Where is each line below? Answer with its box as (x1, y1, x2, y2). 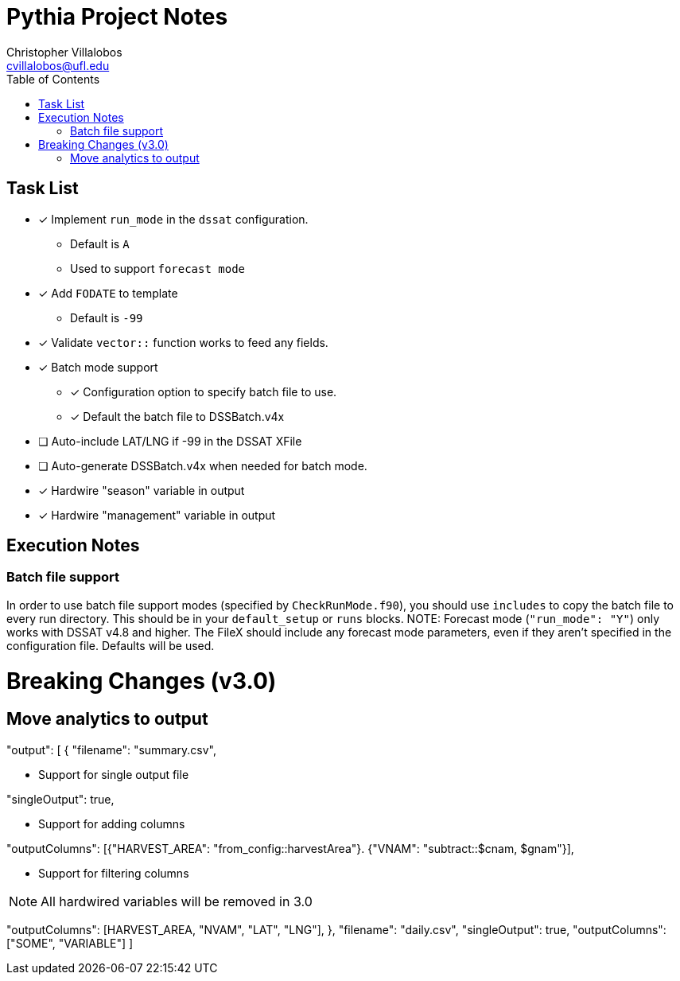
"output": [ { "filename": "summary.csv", (6, 742, 216, 757)
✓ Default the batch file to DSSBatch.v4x (70, 409, 285, 423)
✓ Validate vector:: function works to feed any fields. (38, 335, 328, 349)
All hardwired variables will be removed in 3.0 (41, 893, 313, 909)
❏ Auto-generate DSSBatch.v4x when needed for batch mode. (38, 458, 367, 473)
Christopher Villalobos (6, 45, 122, 59)
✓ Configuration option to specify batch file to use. (70, 384, 337, 399)
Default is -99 (70, 310, 143, 325)
